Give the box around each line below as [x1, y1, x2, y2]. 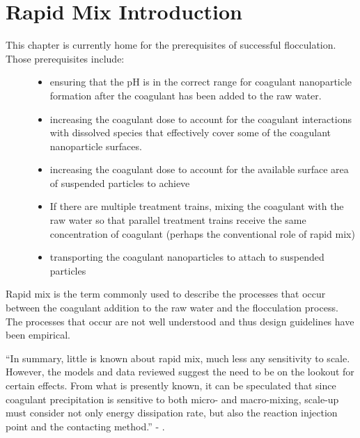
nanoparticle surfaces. [49, 138, 142, 153]
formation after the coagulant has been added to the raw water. [49, 88, 322, 102]
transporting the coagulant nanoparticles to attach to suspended [49, 250, 324, 264]
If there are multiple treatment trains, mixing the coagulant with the [49, 199, 344, 213]
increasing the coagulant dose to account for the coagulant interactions [49, 111, 352, 126]
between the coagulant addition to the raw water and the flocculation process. [6, 300, 338, 315]
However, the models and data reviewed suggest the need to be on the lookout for [6, 364, 354, 379]
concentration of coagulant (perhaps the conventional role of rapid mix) [49, 226, 355, 241]
